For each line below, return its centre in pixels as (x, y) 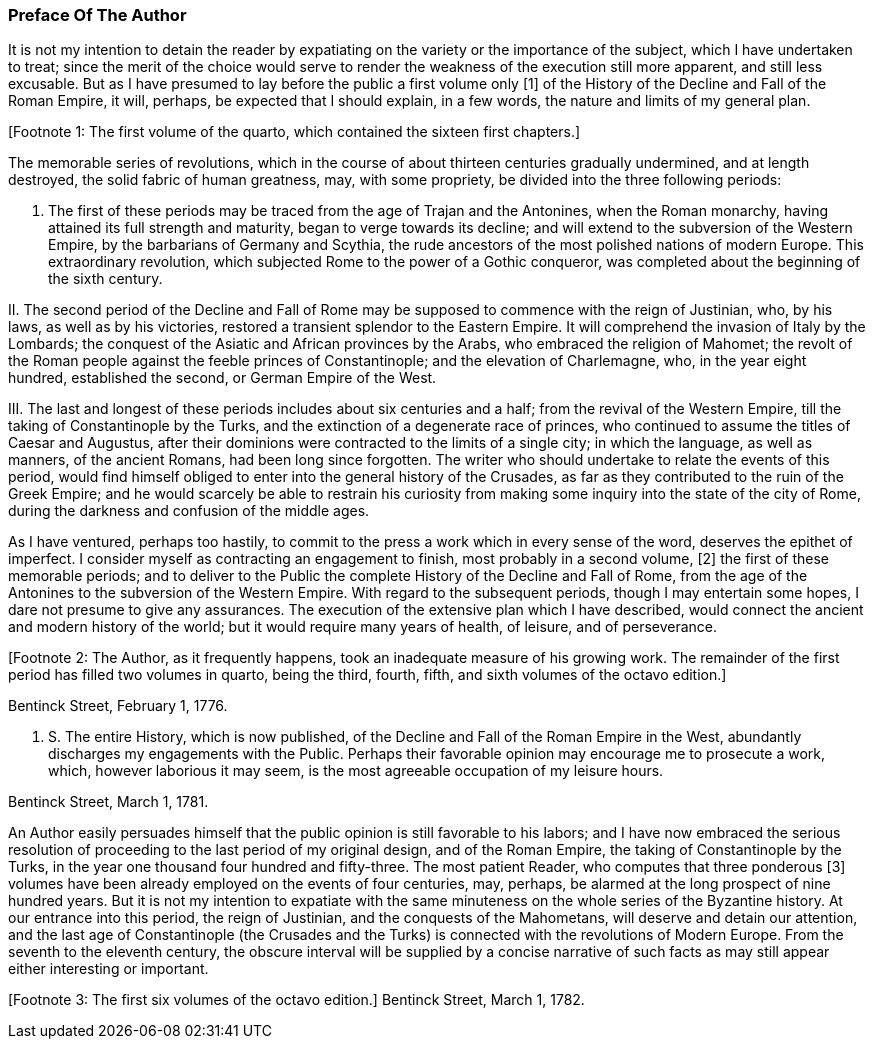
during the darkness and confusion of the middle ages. (189, 511)
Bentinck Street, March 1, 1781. (108, 802)
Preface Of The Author (97, 15)
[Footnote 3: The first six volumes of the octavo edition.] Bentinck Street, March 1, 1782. (296, 1000)
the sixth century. (105, 279)
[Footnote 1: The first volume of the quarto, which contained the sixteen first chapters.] (294, 132)
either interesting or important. (108, 969)
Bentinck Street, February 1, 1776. (118, 706)
